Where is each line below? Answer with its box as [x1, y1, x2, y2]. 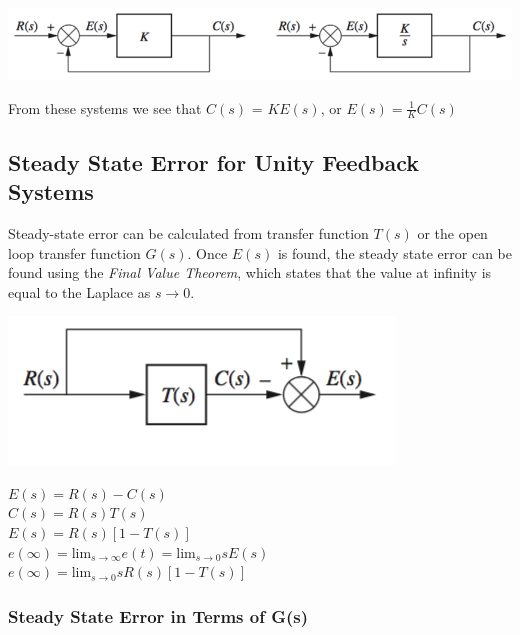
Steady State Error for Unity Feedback [8, 146, 420, 177]
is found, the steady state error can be [277, 242, 512, 263]
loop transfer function [8, 242, 141, 263]
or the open [417, 222, 488, 243]
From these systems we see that [8, 97, 202, 118]
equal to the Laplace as [8, 281, 151, 302]
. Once [187, 242, 228, 263]
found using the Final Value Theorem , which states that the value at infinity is [8, 262, 492, 283]
